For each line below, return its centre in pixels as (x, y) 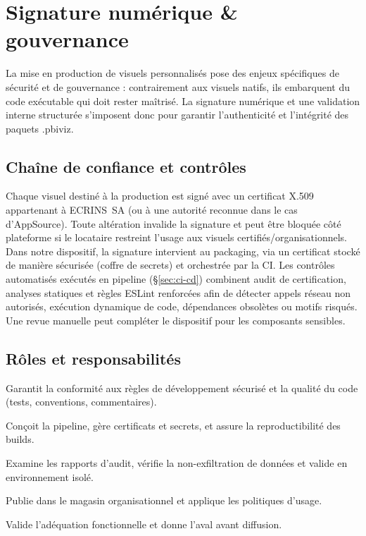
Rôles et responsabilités (93, 358)
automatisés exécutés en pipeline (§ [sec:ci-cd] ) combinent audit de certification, (176, 279)
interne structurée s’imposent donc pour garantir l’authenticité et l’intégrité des (177, 115)
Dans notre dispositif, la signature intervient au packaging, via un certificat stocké (183, 251)
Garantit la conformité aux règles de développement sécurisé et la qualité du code (182, 388)
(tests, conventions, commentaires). (81, 402)
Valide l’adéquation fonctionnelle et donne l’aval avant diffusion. (144, 524)
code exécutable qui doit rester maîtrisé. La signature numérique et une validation (183, 100)
